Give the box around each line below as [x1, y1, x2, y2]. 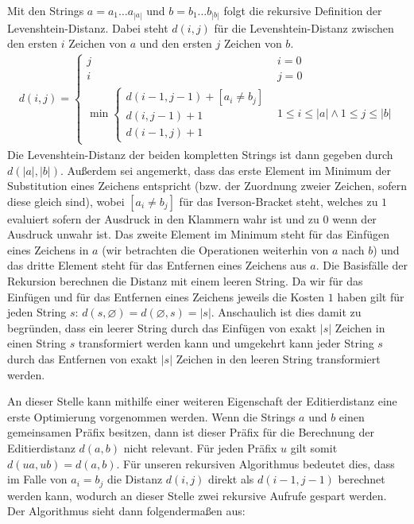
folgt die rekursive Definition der [223, 2, 382, 18]
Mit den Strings [7, 2, 84, 18]
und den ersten [139, 35, 212, 52]
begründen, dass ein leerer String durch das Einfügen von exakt [7, 319, 317, 336]
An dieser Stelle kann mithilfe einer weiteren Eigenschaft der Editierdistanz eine [7, 393, 397, 409]
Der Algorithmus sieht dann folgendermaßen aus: [7, 503, 246, 519]
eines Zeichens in [7, 241, 89, 258]
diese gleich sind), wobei [7, 192, 125, 209]
